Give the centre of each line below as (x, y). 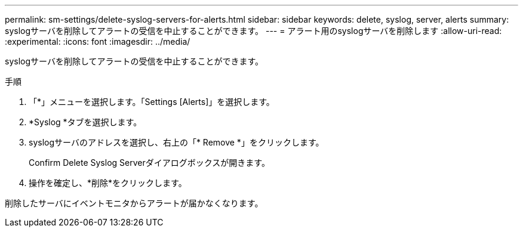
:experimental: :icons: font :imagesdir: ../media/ (98, 41)
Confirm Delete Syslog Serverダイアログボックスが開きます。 (149, 163)
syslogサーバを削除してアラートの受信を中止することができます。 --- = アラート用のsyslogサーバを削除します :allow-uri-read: (253, 31)
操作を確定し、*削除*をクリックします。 (108, 183)
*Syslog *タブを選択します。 (85, 122)
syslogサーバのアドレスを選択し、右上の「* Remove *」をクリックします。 (176, 142)
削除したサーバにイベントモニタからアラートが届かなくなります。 (134, 203)
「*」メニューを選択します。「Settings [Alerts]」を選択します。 (152, 102)
